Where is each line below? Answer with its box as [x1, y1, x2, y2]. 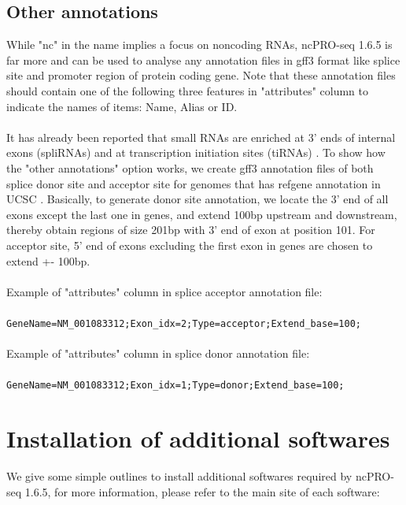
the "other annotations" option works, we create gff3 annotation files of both [6, 159, 374, 176]
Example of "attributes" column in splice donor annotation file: [6, 345, 310, 362]
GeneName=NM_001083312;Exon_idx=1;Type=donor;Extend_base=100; [6, 380, 345, 392]
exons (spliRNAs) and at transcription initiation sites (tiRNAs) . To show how [6, 144, 386, 161]
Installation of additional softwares [6, 422, 390, 455]
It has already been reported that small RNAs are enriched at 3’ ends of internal [6, 128, 396, 145]
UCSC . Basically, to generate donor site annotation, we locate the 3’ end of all [6, 191, 389, 207]
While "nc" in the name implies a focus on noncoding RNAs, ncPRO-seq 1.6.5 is [6, 36, 393, 53]
